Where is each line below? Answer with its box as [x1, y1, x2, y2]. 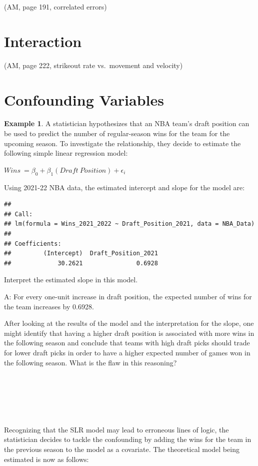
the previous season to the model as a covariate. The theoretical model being [4, 444, 239, 454]
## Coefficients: [4, 240, 61, 247]
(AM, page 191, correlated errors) [4, 2, 107, 12]
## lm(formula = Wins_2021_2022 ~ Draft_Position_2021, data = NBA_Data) [4, 220, 255, 228]
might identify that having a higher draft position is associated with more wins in [4, 327, 254, 338]
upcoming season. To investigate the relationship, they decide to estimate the [4, 138, 241, 148]
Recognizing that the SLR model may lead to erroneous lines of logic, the [4, 424, 229, 434]
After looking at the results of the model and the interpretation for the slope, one [4, 318, 254, 328]
